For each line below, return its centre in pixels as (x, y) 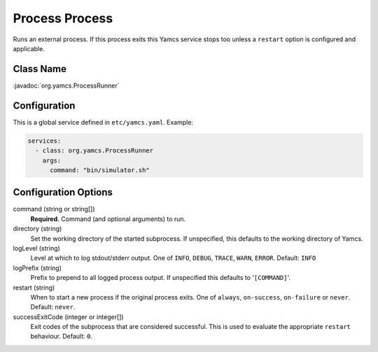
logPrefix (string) (37, 268)
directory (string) (37, 229)
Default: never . (53, 307)
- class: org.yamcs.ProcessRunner (94, 151)
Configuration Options (63, 192)
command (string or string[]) (54, 209)
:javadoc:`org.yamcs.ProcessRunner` (66, 85)
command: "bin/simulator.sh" (100, 170)
